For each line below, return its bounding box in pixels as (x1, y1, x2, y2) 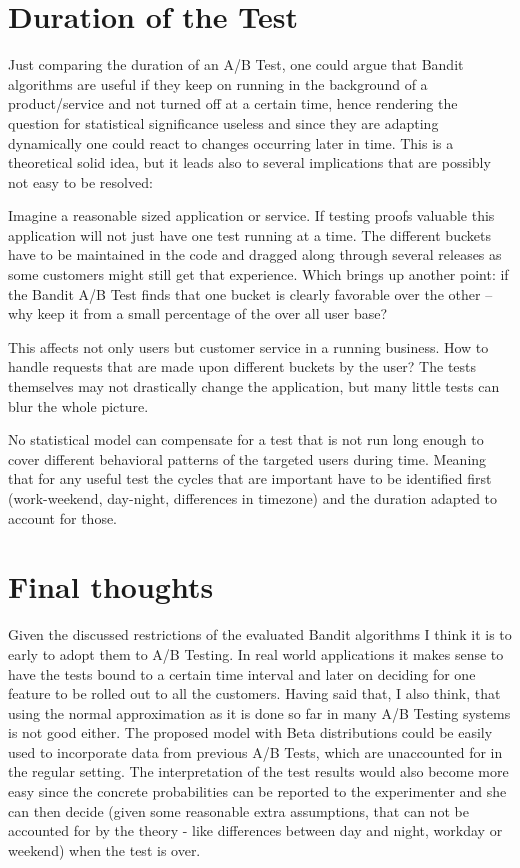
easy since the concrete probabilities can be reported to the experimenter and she (8, 781, 507, 802)
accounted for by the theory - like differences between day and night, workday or (8, 820, 503, 841)
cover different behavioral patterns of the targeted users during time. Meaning (8, 448, 487, 469)
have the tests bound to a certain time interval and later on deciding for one (8, 663, 476, 684)
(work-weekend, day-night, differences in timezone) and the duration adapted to (8, 488, 498, 508)
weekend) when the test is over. (8, 839, 201, 860)
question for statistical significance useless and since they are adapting (8, 112, 439, 133)
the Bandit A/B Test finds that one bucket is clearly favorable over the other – (8, 283, 493, 304)
